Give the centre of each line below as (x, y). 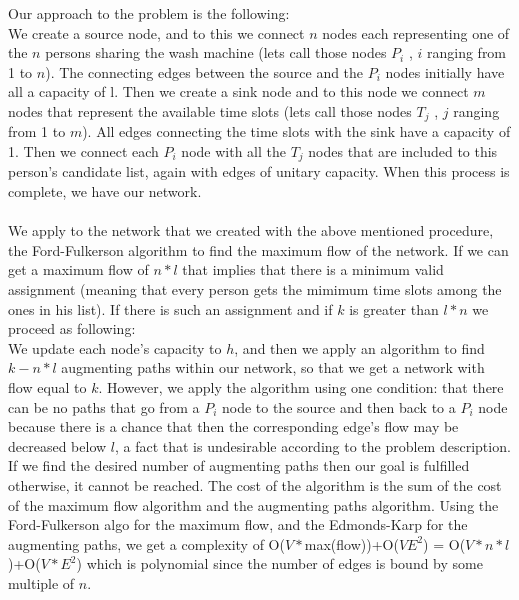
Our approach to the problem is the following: (149, 13)
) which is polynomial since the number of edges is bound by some (279, 563)
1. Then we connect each (83, 151)
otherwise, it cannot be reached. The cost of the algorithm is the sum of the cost (255, 484)
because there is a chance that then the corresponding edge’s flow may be (233, 426)
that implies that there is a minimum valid (313, 269)
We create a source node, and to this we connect (156, 32)
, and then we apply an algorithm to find (359, 347)
